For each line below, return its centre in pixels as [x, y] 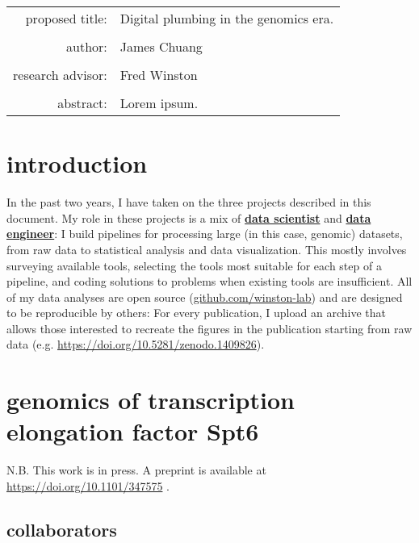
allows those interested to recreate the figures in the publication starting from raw [209, 328]
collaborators [62, 529]
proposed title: [66, 18]
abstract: [82, 103]
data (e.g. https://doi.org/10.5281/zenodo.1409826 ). [136, 344]
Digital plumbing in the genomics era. [227, 18]
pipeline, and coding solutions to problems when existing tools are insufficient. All [209, 281]
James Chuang [161, 46]
